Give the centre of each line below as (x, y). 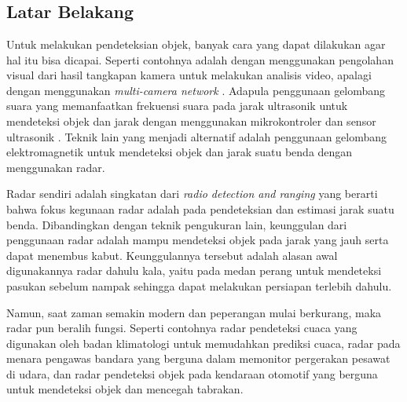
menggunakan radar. (56, 167)
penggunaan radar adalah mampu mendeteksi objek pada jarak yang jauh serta (198, 240)
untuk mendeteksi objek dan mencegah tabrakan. (125, 389)
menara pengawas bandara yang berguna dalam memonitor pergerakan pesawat (198, 358)
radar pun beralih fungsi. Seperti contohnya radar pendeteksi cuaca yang (182, 328)
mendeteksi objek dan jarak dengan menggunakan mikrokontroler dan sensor (191, 121)
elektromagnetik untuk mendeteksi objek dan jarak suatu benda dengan (180, 152)
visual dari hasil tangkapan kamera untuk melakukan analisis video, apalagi (189, 75)
